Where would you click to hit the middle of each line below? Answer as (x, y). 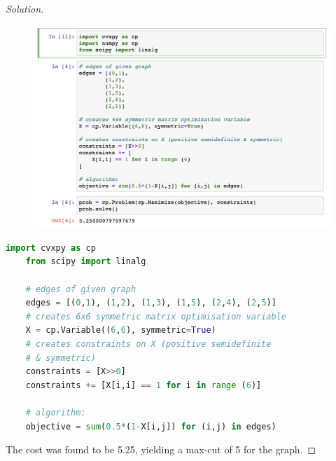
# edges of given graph (81, 289)
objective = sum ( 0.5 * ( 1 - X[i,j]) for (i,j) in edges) (151, 426)
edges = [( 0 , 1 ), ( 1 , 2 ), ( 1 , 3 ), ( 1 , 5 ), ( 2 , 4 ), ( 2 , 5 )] (151, 303)
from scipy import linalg (86, 262)
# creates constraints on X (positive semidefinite (148, 344)
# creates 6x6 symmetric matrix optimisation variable (156, 316)
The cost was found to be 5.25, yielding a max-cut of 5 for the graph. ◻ (161, 449)
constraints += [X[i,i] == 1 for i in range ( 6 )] (143, 385)
